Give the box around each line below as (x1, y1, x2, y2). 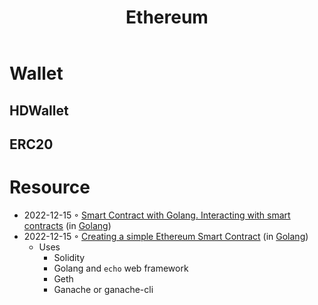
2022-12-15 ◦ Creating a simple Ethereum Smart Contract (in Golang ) (23, 230, 309, 242)
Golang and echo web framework (53, 262, 189, 274)
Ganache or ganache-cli (53, 283, 154, 295)
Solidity (53, 251, 86, 263)
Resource (9, 176, 91, 199)
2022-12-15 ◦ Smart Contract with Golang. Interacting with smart (23, 209, 291, 221)
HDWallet (9, 102, 69, 119)
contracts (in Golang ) (23, 219, 112, 231)
